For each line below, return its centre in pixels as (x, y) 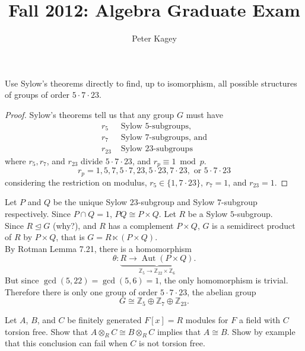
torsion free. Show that (47, 331)
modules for (207, 319)
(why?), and (74, 225)
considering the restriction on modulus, (76, 182)
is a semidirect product (254, 225)
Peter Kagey (154, 38)
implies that (179, 331)
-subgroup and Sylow (176, 202)
